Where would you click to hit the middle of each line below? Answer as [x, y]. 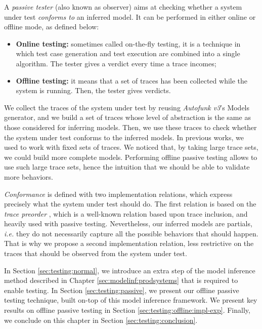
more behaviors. [29, 176]
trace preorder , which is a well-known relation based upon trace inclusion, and [126, 213]
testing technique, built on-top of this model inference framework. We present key [131, 300]
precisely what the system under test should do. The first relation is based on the [130, 204]
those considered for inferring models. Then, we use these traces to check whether [130, 127]
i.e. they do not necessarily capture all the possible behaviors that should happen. [131, 233]
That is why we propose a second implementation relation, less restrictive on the [129, 243]
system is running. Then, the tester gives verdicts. [93, 90]
